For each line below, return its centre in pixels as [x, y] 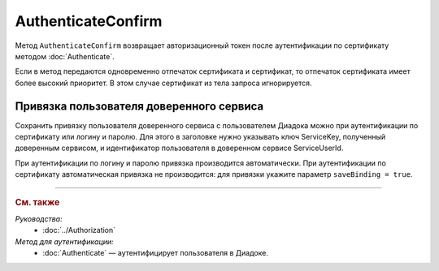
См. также [37, 202]
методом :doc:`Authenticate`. [65, 56]
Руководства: [39, 218]
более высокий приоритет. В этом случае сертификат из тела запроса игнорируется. [163, 83]
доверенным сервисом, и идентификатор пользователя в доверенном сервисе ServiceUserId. [179, 148]
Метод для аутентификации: [64, 241]
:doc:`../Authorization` [79, 230]
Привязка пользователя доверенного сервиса [139, 106]
